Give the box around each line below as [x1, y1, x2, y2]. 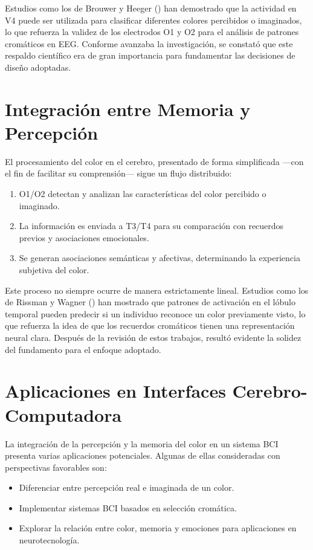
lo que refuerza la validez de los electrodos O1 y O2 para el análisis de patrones [5, 25, 299, 38]
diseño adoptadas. [5, 60, 71, 73]
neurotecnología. [19, 534, 80, 546]
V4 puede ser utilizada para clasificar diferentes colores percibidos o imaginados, [5, 13, 302, 26]
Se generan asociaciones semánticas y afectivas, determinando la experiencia [19, 251, 300, 264]
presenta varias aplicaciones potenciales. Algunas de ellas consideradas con [5, 449, 280, 462]
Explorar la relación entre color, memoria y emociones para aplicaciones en [19, 522, 297, 534]
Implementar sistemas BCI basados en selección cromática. [19, 501, 237, 514]
